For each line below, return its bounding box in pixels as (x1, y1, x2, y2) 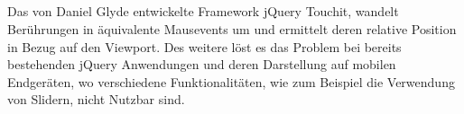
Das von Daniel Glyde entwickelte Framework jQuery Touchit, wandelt (7, 2, 399, 21)
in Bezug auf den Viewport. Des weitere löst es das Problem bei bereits (7, 37, 402, 56)
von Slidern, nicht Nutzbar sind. (7, 90, 185, 109)
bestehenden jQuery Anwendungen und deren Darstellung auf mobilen (7, 55, 396, 74)
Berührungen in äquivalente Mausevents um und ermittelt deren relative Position (7, 19, 457, 38)
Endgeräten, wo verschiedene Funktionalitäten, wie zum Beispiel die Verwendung (7, 72, 455, 91)
